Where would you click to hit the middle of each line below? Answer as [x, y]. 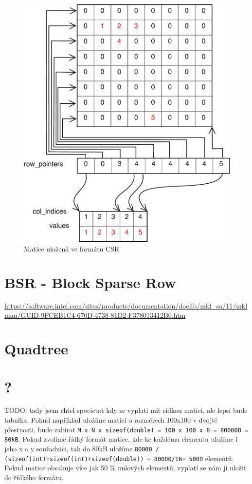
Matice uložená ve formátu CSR [72, 248]
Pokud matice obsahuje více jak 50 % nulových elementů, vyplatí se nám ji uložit [126, 468]
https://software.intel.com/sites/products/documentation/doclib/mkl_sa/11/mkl [126, 305]
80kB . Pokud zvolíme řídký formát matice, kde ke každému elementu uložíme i [121, 439]
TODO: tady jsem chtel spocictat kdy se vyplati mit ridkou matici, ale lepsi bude [126, 410]
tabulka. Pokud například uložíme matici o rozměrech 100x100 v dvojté [111, 419]
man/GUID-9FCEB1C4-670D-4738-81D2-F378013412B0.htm [95, 315]
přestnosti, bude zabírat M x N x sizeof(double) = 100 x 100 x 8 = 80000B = [126, 429]
